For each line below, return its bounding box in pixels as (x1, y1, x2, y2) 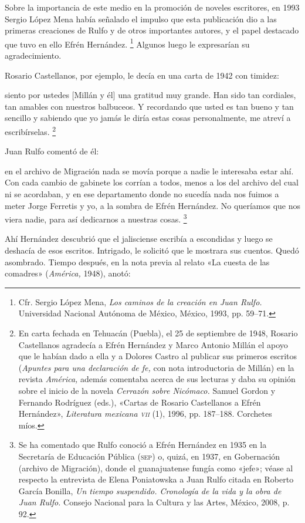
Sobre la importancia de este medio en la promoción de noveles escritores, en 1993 (5, 1, 300, 13)
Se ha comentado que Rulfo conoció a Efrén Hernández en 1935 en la (18, 438, 267, 451)
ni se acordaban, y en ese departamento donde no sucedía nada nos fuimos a (5, 188, 279, 200)
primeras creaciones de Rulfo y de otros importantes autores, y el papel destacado (5, 24, 299, 36)
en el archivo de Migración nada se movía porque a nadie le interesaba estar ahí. (5, 164, 294, 177)
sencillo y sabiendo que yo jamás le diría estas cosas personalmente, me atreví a (5, 112, 291, 124)
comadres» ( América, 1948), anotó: (5, 267, 131, 279)
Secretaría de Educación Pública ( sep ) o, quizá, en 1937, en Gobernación (18, 450, 280, 462)
